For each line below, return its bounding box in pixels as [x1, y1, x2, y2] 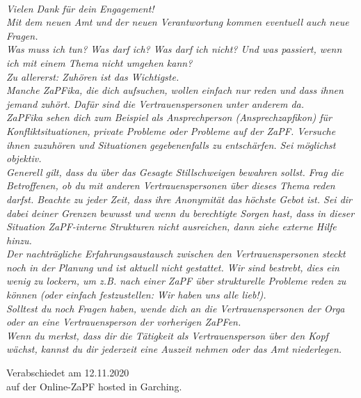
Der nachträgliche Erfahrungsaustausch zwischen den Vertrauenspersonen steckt [6, 246, 346, 261]
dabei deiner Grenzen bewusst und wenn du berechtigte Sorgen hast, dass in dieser [6, 205, 355, 220]
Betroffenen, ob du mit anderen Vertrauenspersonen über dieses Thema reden [6, 178, 335, 193]
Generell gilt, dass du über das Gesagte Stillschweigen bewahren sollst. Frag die [6, 164, 344, 179]
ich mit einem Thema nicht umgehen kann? [6, 55, 193, 70]
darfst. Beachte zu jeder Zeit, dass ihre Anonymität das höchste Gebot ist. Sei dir [6, 191, 352, 206]
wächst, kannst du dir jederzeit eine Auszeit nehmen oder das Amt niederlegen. [6, 342, 342, 356]
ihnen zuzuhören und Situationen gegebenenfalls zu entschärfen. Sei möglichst [6, 137, 336, 152]
